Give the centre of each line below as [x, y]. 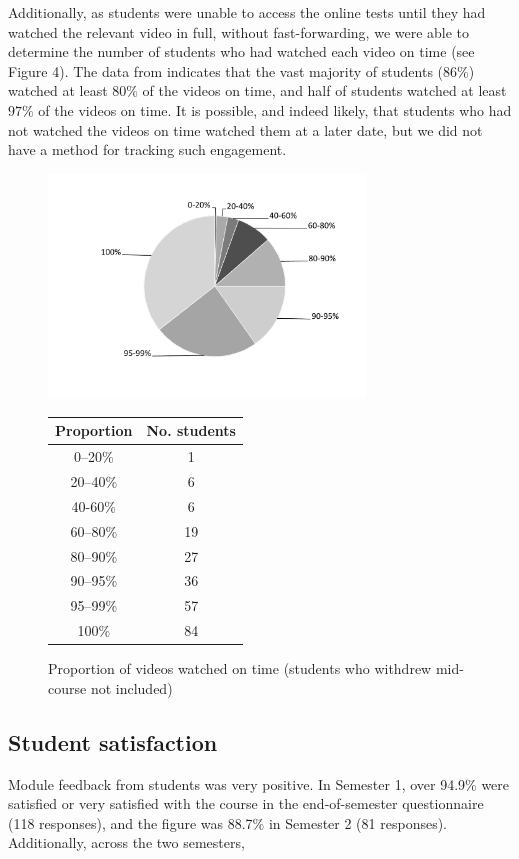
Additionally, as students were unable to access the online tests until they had [247, 12]
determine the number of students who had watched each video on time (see [241, 51]
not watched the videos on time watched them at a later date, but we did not [245, 129]
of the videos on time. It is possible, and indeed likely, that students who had [275, 109]
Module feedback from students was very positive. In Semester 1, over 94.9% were [259, 783]
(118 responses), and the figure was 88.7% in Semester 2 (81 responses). [227, 822]
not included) [131, 687]
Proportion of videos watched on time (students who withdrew [240, 668]
